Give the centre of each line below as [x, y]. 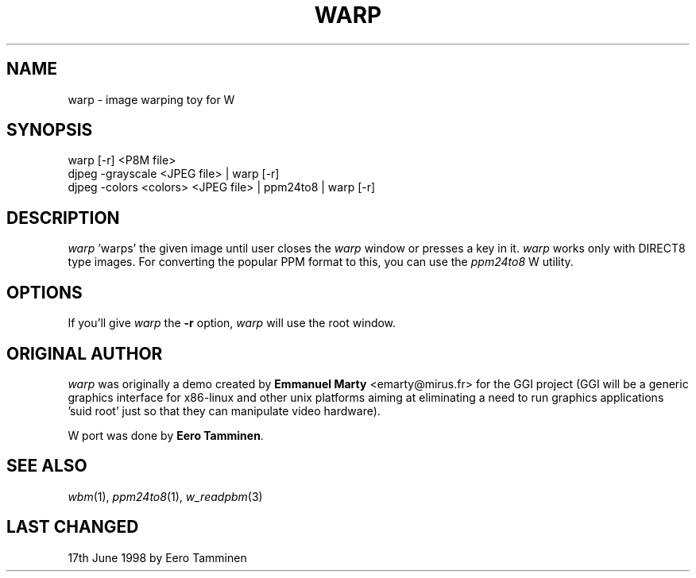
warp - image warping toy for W [151, 99]
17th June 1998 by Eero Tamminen [157, 557]
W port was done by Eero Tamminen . [166, 435]
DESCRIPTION [63, 218]
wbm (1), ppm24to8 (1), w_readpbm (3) [165, 496]
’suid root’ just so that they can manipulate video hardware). [224, 410]
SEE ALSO [47, 466]
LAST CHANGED [73, 527]
